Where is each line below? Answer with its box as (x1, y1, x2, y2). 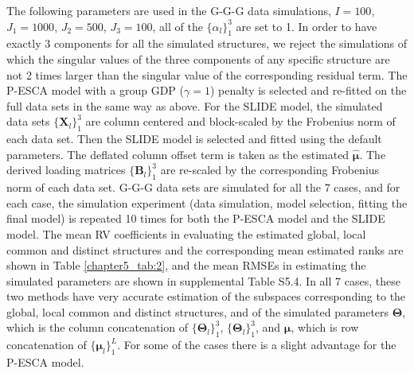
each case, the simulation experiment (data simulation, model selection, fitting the (6, 194, 408, 211)
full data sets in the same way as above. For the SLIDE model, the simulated (6, 97, 383, 114)
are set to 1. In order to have (236, 17, 377, 34)
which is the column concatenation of (6, 319, 188, 336)
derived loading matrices (6, 161, 126, 178)
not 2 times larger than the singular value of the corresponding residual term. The (6, 66, 408, 83)
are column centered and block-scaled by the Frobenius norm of (85, 113, 396, 130)
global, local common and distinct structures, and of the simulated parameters (6, 303, 389, 320)
